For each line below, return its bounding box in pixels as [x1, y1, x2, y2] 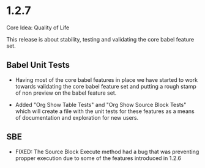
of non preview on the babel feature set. [15, 89, 117, 97]
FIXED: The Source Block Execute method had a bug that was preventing [15, 148, 199, 155]
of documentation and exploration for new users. [15, 114, 139, 121]
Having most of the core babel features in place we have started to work [15, 76, 198, 83]
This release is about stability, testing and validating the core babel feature [6, 35, 195, 43]
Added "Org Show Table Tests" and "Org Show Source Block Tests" [15, 101, 187, 108]
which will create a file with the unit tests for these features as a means [15, 108, 195, 115]
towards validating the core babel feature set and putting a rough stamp [15, 82, 197, 90]
